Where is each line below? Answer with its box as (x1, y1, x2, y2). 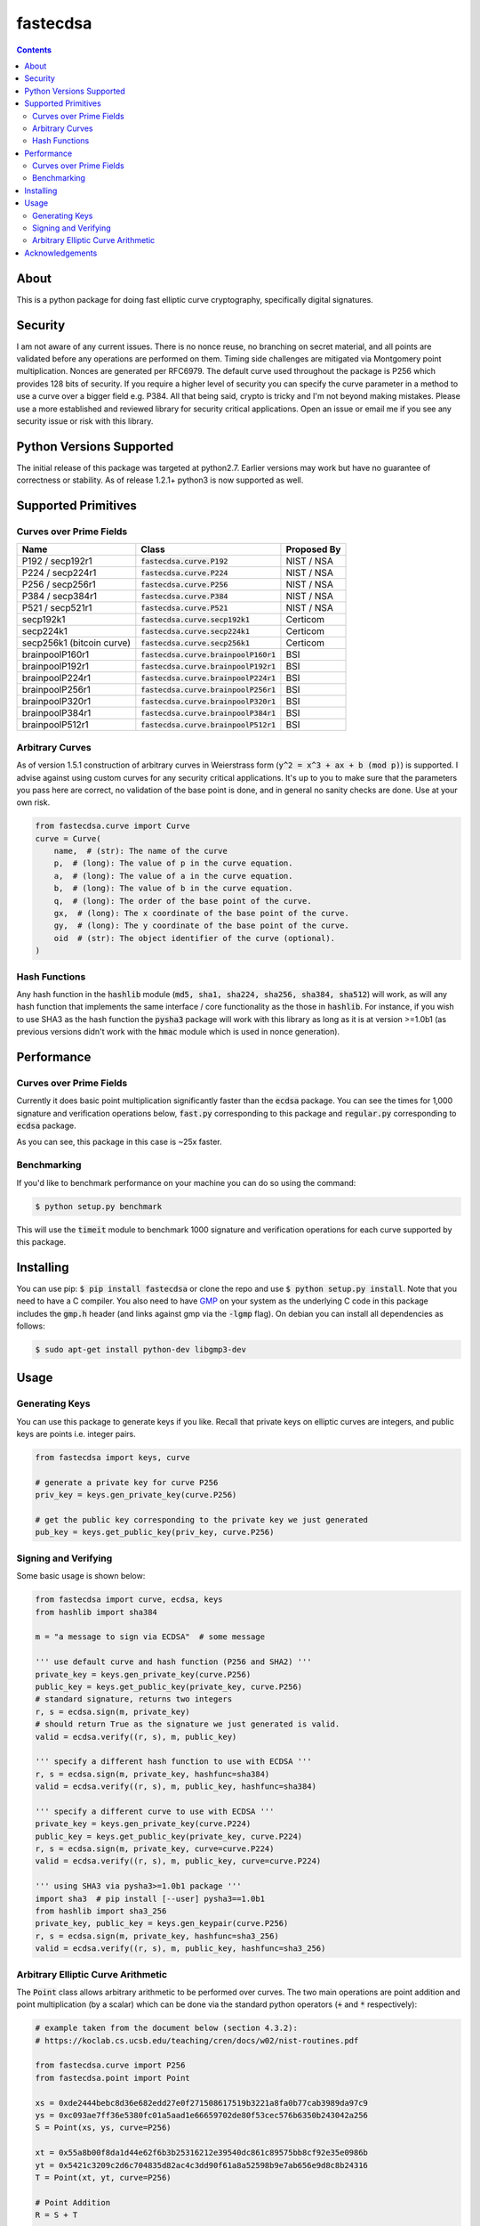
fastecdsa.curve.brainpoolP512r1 (140, 719, 276, 729)
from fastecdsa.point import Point (35, 2073, 190, 2083)
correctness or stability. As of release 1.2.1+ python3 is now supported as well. (16, 475, 304, 485)
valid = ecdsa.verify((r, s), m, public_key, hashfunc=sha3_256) (35, 1944, 326, 1954)
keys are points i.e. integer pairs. (16, 1429, 137, 1440)
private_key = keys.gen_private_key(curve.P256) (35, 1669, 252, 1679)
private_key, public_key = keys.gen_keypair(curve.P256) (35, 1919, 289, 1929)
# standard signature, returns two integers (35, 1694, 233, 1704)
